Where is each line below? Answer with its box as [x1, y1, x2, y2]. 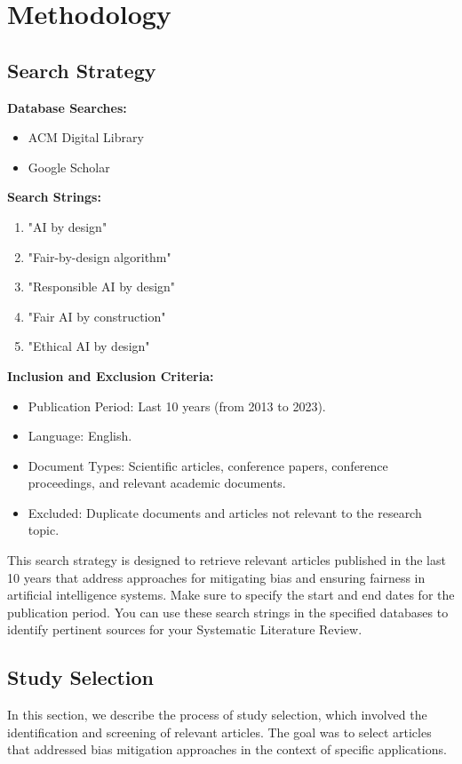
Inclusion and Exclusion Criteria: [7, 366, 214, 385]
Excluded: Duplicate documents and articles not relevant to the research [28, 503, 422, 521]
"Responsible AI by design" [28, 277, 176, 296]
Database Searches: [7, 98, 127, 116]
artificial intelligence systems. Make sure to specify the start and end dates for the [7, 585, 455, 604]
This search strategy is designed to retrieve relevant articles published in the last [7, 551, 446, 569]
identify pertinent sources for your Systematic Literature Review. [7, 620, 362, 639]
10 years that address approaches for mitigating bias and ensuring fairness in [7, 568, 426, 586]
